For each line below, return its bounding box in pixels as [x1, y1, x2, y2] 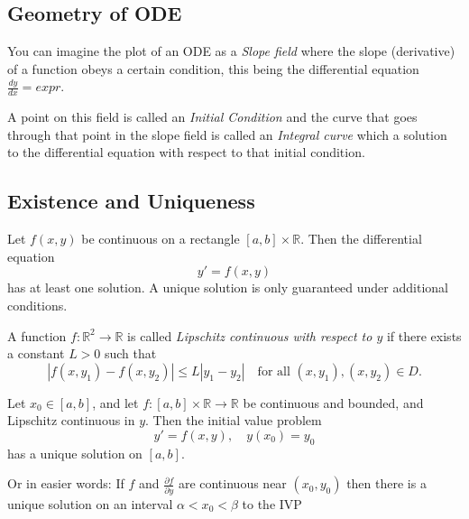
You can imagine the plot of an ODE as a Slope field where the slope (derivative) [7, 42, 455, 60]
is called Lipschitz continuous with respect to [127, 326, 372, 345]
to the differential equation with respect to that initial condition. [7, 143, 365, 162]
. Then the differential [300, 229, 422, 248]
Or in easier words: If [7, 474, 124, 493]
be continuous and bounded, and [243, 393, 424, 412]
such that [104, 344, 157, 363]
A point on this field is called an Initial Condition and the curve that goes [7, 107, 418, 126]
